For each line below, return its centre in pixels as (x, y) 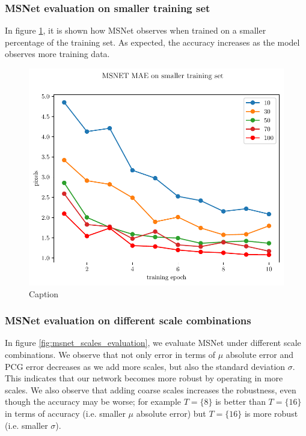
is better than (240, 401)
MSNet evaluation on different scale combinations (128, 320)
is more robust (271, 413)
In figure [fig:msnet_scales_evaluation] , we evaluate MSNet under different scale (153, 343)
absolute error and (260, 355)
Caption (44, 293)
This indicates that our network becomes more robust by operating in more (144, 378)
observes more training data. (57, 54)
